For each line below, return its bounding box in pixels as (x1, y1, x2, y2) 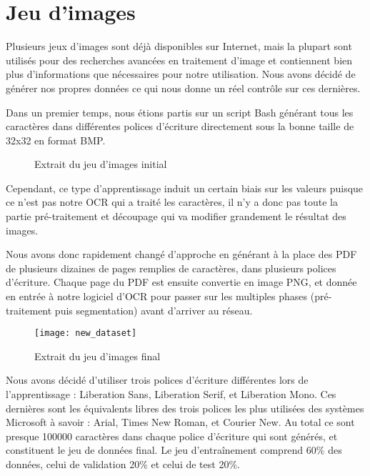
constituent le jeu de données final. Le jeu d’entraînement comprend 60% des (6, 442, 342, 457)
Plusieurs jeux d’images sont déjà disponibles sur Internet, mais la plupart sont (6, 39, 352, 54)
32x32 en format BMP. (6, 132, 106, 147)
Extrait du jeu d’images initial (34, 157, 167, 172)
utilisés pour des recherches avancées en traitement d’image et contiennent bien (6, 52, 353, 67)
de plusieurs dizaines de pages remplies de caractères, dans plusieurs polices (6, 260, 336, 275)
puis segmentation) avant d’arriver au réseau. (54, 302, 253, 317)
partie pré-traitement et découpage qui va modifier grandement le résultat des (6, 209, 346, 224)
